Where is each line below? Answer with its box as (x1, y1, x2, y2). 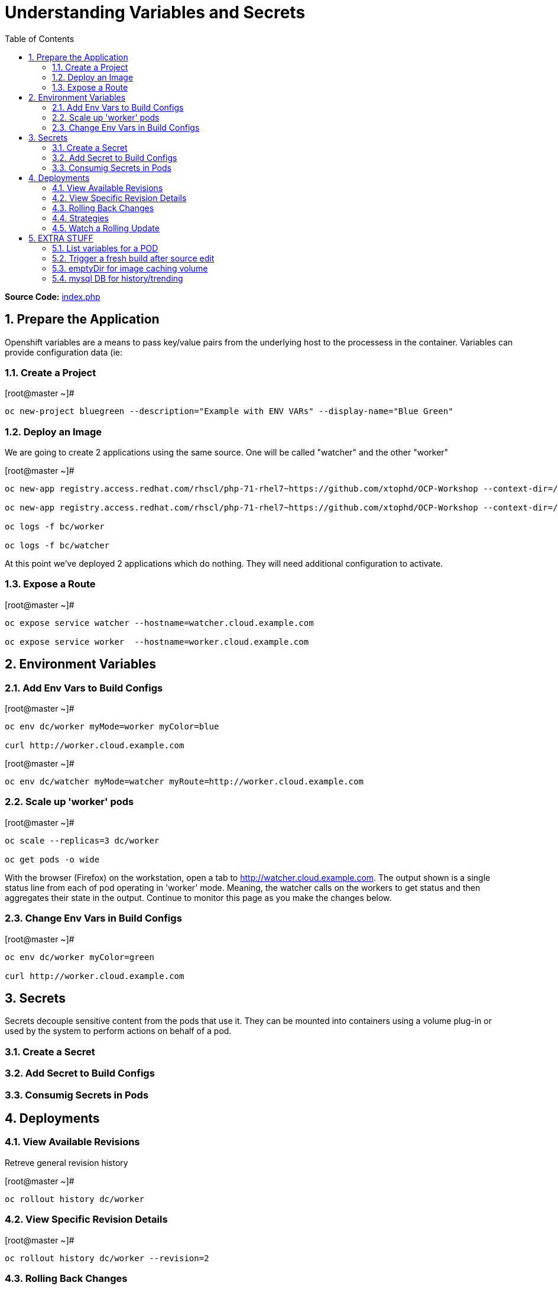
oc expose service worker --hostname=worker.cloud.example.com (5, 637, 309, 647)
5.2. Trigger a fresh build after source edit (52, 253, 215, 263)
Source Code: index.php (5, 291, 100, 302)
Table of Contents (5, 33, 74, 44)
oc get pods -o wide (5, 854, 100, 864)
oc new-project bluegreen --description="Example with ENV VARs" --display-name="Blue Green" (5, 406, 453, 416)
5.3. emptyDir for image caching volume (52, 263, 208, 273)
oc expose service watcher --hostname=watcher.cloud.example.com (5, 618, 314, 628)
